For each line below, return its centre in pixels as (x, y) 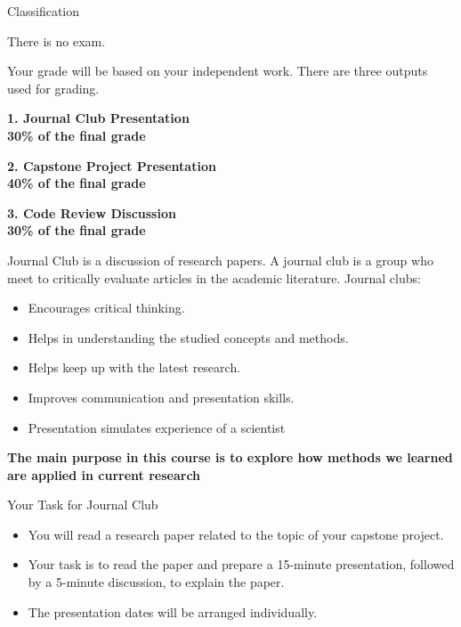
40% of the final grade (77, 183)
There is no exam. (57, 41)
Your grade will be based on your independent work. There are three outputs (218, 71)
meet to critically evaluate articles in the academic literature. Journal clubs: (214, 277)
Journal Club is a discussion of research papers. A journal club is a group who (220, 260)
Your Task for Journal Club (83, 505)
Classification (44, 11)
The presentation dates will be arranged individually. (173, 611)
